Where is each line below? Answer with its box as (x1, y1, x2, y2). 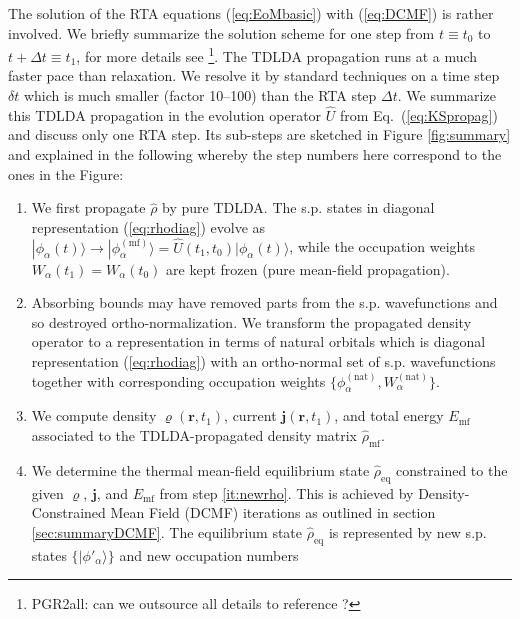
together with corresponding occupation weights (31, 370, 326, 391)
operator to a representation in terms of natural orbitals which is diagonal (31, 331, 486, 352)
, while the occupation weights (289, 236, 475, 257)
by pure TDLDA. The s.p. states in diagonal (162, 197, 435, 218)
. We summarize (397, 85, 496, 106)
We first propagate (31, 197, 146, 218)
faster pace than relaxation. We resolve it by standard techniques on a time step (8, 65, 500, 86)
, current (224, 405, 277, 426)
